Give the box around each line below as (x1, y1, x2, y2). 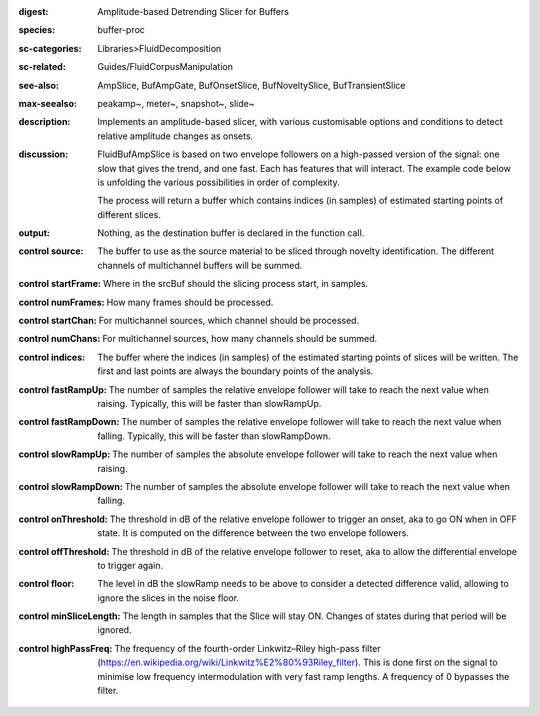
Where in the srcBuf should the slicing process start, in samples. (102, 278, 369, 290)
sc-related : (18, 61, 67, 73)
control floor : (18, 578, 75, 590)
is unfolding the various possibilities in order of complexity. (97, 176, 340, 188)
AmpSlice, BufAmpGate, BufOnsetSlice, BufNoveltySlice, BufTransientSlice (97, 79, 406, 91)
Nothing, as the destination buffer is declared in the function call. (97, 227, 365, 239)
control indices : (18, 351, 85, 363)
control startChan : (18, 315, 97, 327)
